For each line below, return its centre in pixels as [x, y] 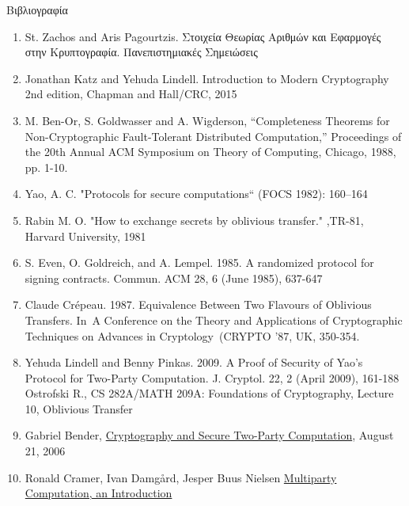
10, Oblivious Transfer [79, 408]
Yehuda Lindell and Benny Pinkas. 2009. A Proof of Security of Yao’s [194, 362]
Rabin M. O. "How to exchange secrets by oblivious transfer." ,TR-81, [194, 220]
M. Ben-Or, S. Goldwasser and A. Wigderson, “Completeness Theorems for [207, 120]
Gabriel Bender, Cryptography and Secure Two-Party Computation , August [209, 435]
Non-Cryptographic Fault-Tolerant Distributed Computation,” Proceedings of [213, 136]
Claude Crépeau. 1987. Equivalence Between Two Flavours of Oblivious [198, 304]
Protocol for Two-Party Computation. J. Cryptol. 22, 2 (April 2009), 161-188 [212, 377]
